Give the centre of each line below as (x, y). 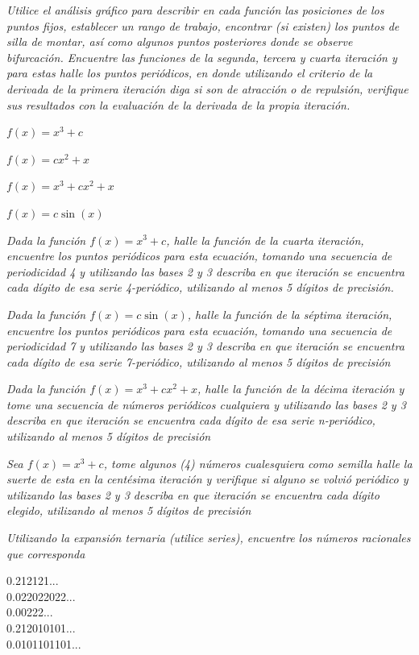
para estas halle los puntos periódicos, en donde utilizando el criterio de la (190, 73)
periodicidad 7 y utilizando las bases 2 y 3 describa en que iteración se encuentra (205, 346)
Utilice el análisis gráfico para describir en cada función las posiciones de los (195, 10)
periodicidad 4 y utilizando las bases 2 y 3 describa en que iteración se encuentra (205, 271)
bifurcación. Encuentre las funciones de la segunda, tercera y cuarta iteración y (202, 57)
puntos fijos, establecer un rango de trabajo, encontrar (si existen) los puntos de (203, 25)
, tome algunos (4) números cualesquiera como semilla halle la (258, 463)
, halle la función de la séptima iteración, (290, 314)
